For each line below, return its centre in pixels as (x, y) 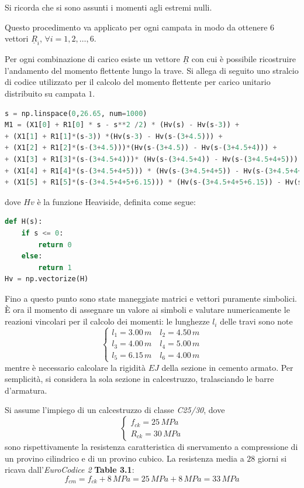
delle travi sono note (256, 321)
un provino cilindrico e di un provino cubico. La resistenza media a (125, 458)
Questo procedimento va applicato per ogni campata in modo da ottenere (136, 27)
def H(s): (24, 222)
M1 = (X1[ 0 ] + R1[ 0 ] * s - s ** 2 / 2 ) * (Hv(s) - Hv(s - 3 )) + (122, 125)
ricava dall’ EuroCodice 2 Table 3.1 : (70, 470)
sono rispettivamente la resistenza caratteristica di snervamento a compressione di (151, 447)
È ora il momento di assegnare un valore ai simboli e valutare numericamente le (147, 310)
